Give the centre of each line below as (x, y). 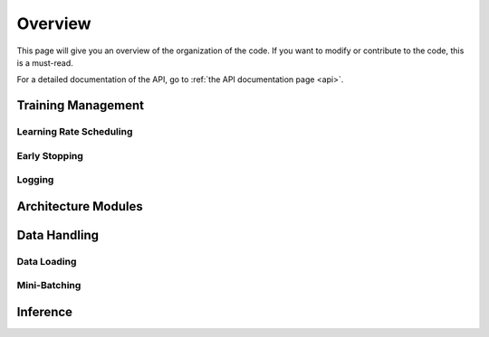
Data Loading (47, 261)
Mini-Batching (49, 286)
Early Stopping (50, 155)
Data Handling (58, 235)
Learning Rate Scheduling (75, 132)
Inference (44, 312)
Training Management (81, 105)
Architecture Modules (80, 206)
